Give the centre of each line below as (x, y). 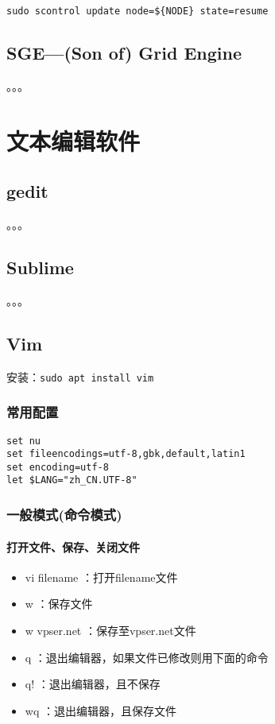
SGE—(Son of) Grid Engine (124, 53)
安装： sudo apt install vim (80, 376)
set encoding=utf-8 (58, 467)
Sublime (40, 267)
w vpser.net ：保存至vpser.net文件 (110, 630)
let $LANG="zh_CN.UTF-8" (72, 480)
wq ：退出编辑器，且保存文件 (101, 710)
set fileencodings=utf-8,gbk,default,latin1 (126, 454)
